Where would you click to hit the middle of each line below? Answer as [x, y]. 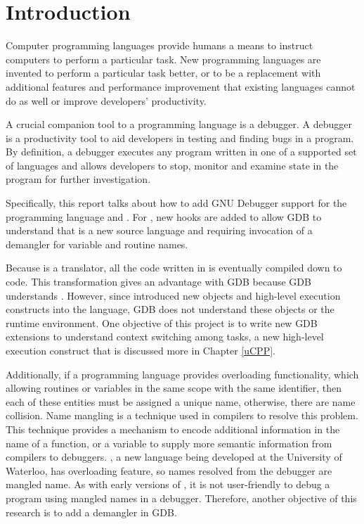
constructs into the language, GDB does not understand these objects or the [170, 309]
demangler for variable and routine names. [97, 244]
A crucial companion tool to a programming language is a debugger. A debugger [179, 124]
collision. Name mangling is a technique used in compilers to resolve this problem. [182, 415]
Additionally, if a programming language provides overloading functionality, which [182, 374]
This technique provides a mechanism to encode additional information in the [173, 429]
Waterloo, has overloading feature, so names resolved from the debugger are [169, 470]
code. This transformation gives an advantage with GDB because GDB [158, 282]
